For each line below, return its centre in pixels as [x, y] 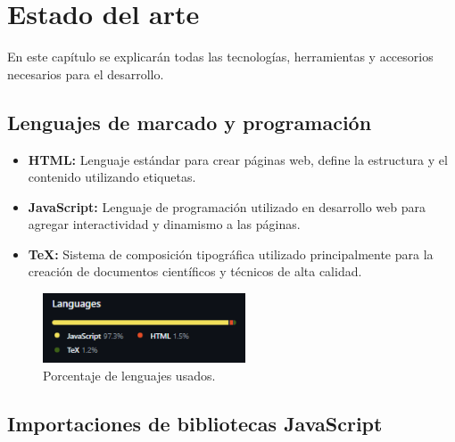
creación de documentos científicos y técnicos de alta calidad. [195, 271]
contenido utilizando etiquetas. [112, 177]
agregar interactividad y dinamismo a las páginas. [164, 224]
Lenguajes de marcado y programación [190, 122]
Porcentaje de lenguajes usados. [129, 375]
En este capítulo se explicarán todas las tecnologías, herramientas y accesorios [220, 57]
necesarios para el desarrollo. [86, 74]
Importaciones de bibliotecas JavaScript [195, 423]
